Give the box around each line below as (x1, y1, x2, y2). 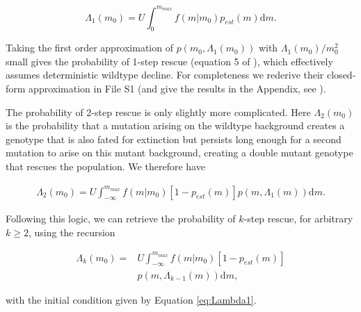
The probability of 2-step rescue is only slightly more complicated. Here (6, 104, 311, 119)
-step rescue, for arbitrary (243, 211, 353, 226)
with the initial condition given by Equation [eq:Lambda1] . (6, 292, 257, 306)
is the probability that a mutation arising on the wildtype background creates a (6, 118, 345, 133)
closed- (327, 67, 356, 82)
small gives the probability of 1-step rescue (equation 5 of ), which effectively (6, 54, 333, 68)
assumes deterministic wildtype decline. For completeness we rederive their (6, 67, 324, 82)
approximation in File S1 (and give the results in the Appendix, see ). (29, 81, 326, 96)
